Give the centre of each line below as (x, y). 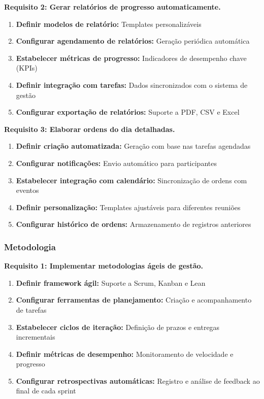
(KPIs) (27, 68)
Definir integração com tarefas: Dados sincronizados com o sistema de (132, 85)
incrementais (36, 337)
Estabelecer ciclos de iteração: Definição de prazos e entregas (118, 327)
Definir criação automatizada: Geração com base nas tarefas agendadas (133, 146)
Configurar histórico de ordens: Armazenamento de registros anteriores (134, 224)
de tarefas (31, 309)
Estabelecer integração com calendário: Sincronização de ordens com (131, 180)
